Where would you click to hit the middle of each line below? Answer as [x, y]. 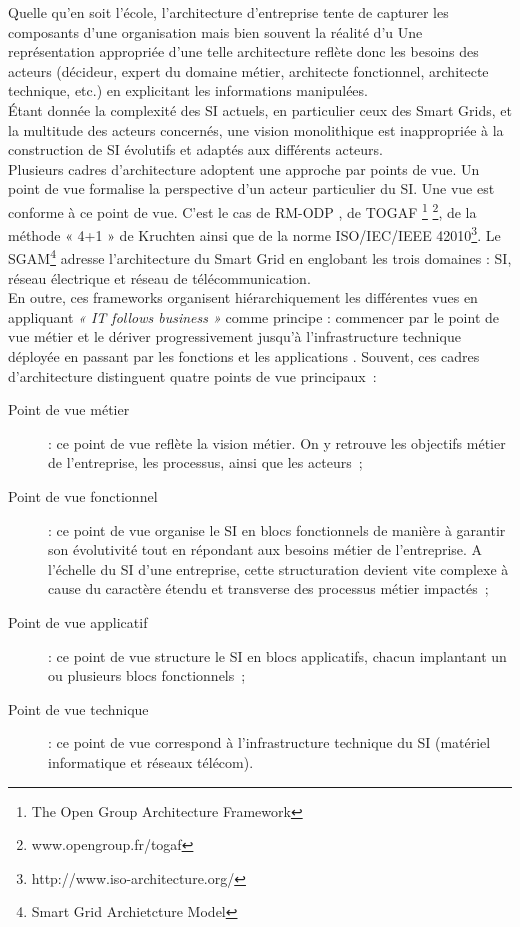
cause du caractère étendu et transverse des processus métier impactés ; [268, 588]
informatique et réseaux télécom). [151, 761]
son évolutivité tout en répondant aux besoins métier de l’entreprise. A [265, 549]
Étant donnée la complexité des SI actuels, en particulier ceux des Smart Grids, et [260, 109]
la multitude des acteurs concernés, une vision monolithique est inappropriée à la [256, 129]
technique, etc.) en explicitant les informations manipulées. [188, 90]
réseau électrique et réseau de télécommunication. [159, 277]
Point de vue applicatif [78, 622]
